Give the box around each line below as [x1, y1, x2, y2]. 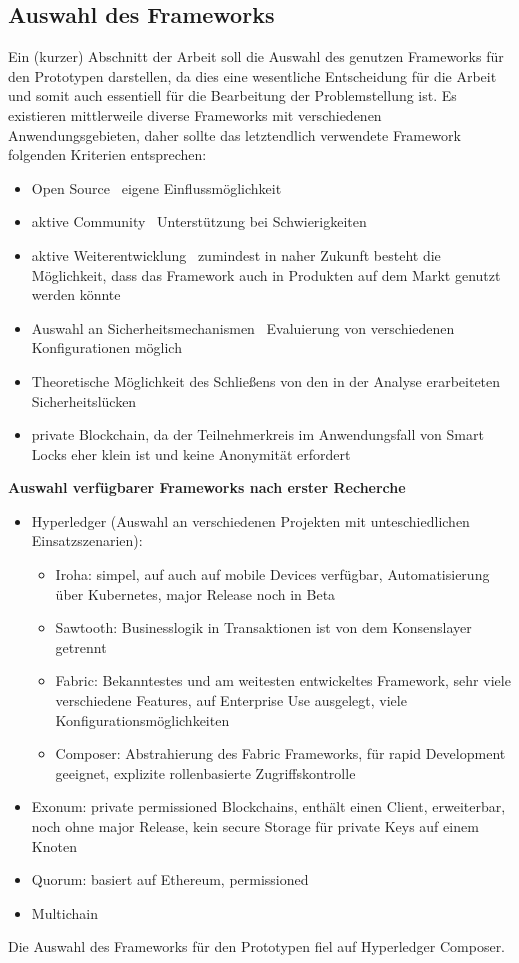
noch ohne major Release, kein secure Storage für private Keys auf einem [31, 816, 479, 837]
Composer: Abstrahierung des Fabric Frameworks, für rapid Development [55, 743, 506, 764]
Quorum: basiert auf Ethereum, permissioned [31, 869, 309, 890]
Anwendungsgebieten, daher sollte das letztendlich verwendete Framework [8, 124, 461, 145]
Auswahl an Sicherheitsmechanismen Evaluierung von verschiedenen [31, 317, 455, 338]
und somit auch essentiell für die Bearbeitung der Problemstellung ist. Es [8, 85, 457, 106]
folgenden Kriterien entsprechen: [8, 144, 207, 165]
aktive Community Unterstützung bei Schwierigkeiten [31, 211, 367, 232]
